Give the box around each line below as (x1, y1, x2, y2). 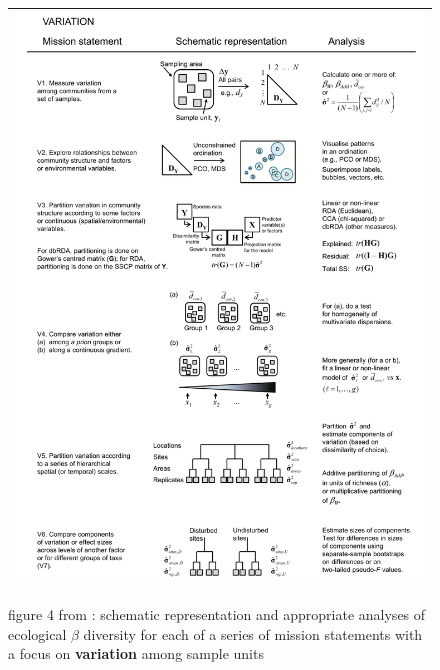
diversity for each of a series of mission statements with (83, 623, 423, 644)
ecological (8, 623, 67, 644)
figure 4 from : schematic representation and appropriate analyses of (8, 604, 426, 625)
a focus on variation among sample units (8, 643, 264, 664)
